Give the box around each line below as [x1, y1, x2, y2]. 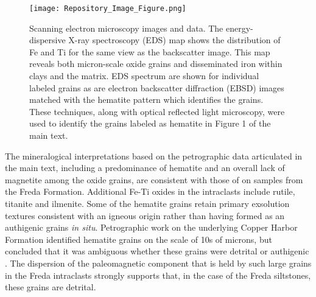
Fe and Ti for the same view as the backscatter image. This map [29, 45, 270, 58]
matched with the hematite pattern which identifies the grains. [29, 93, 264, 106]
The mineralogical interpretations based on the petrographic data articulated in [5, 149, 303, 162]
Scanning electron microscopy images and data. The [29, 21, 223, 34]
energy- [225, 21, 253, 34]
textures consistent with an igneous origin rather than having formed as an [5, 209, 285, 222]
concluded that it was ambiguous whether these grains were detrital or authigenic [5, 245, 309, 257]
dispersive [29, 33, 66, 46]
